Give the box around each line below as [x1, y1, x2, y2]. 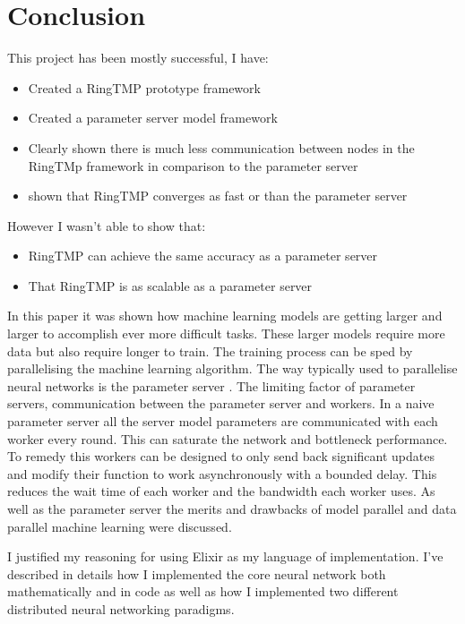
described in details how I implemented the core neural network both [7, 564, 386, 583]
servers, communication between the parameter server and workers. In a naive [7, 394, 435, 413]
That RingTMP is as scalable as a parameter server [28, 276, 313, 295]
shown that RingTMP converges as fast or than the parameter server [28, 186, 408, 205]
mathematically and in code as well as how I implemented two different [7, 582, 399, 601]
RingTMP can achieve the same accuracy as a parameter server [28, 246, 378, 265]
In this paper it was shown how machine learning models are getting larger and [7, 306, 443, 325]
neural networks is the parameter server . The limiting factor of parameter [7, 376, 416, 395]
